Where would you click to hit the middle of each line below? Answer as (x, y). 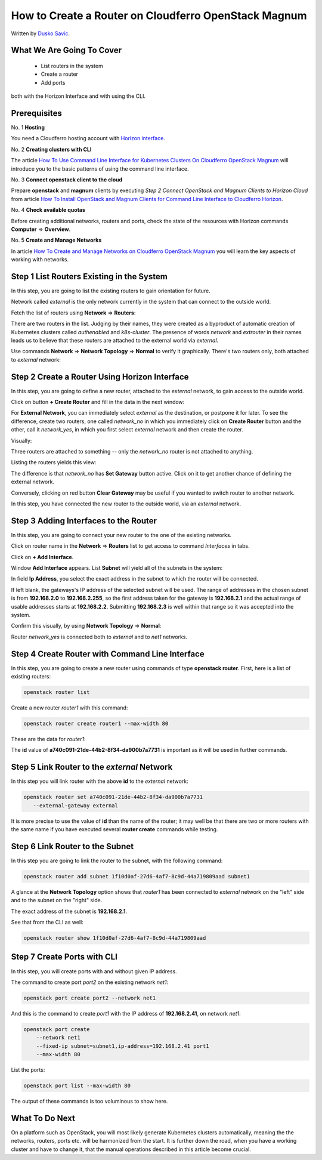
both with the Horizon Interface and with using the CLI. (78, 96)
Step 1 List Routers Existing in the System (89, 277)
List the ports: (28, 1070)
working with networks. (40, 260)
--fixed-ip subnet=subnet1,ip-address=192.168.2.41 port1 (123, 1046)
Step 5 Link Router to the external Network (92, 767)
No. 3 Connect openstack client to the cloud (67, 180)
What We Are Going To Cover (66, 50)
